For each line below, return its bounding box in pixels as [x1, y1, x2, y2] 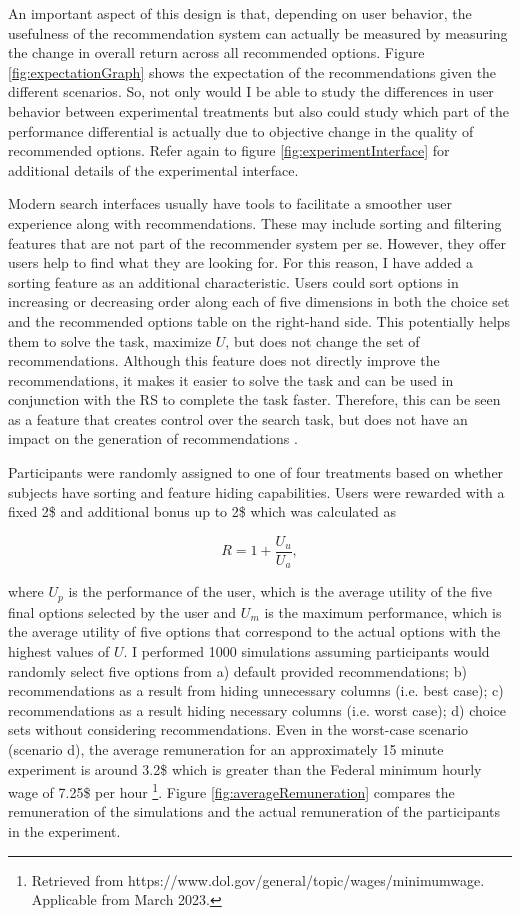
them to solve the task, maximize [8, 330, 212, 351]
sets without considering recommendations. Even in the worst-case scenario [8, 719, 469, 740]
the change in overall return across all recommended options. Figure [8, 42, 425, 63]
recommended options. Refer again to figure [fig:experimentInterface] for [8, 140, 450, 161]
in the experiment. [8, 821, 121, 841]
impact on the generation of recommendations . [8, 428, 298, 449]
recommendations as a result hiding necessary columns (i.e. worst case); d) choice [8, 699, 507, 720]
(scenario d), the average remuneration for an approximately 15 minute [8, 738, 444, 759]
